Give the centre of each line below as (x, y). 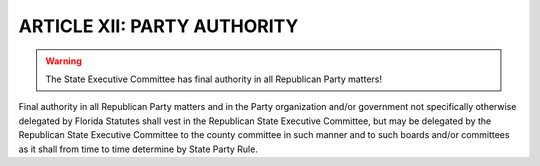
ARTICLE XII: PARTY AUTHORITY (158, 26)
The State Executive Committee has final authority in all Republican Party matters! (213, 79)
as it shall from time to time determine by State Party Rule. (138, 149)
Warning (63, 61)
